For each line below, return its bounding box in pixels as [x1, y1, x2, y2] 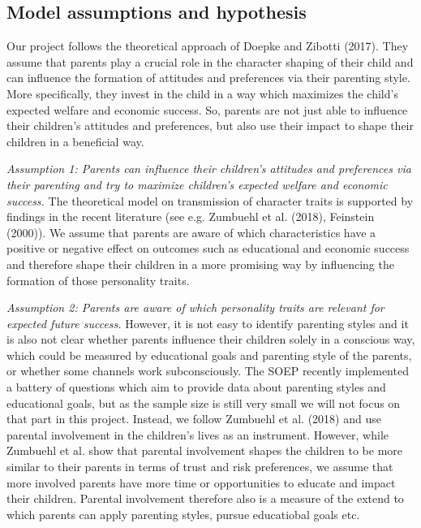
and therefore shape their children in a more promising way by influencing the [6, 255, 394, 272]
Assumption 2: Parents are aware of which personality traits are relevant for [6, 299, 384, 316]
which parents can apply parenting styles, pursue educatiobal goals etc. [6, 505, 360, 522]
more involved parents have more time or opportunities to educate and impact [6, 474, 396, 491]
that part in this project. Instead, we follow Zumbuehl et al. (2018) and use [6, 410, 381, 427]
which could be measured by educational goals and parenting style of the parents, [6, 346, 412, 363]
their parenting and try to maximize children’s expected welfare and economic [6, 175, 388, 193]
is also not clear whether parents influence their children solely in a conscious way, [6, 331, 415, 348]
